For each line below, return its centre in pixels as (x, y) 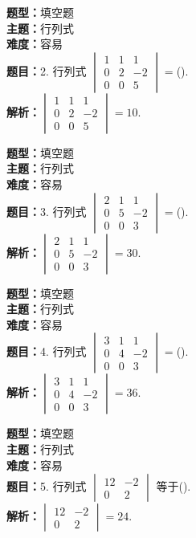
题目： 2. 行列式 (47, 70)
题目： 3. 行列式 (47, 211)
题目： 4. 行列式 (47, 351)
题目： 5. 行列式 (47, 486)
